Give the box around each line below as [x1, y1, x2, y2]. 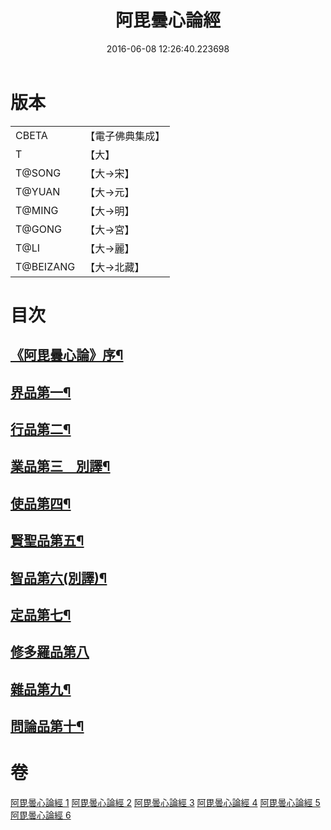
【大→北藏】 [84, 260, 145, 274]
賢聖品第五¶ [10, 532, 85, 550]
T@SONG [15, 166, 62, 180]
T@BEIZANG [15, 259, 76, 273]
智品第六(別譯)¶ [10, 569, 108, 586]
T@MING [15, 203, 59, 217]
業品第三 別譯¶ [10, 458, 111, 475]
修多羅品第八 [10, 644, 90, 661]
